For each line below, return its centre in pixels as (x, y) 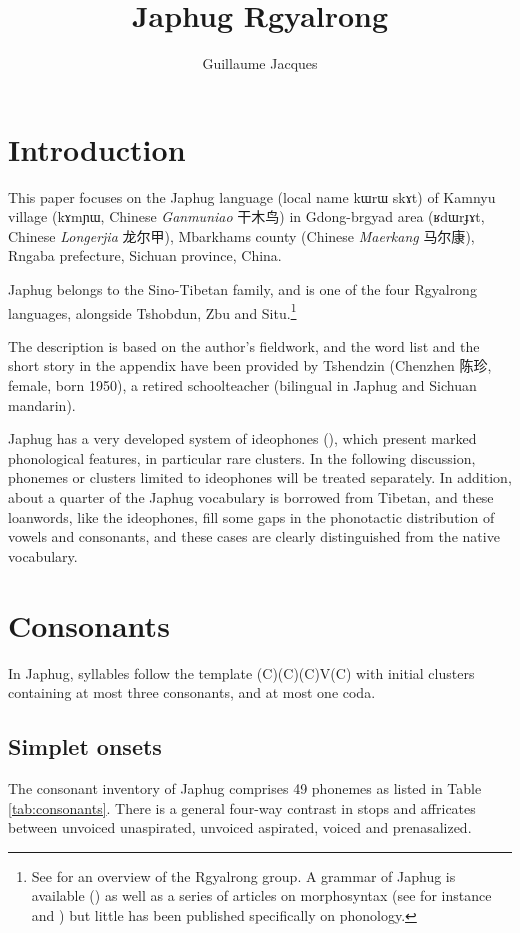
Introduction (97, 148)
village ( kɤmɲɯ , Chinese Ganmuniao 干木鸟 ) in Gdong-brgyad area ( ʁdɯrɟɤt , (246, 216)
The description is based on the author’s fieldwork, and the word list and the (244, 345)
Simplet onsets (85, 746)
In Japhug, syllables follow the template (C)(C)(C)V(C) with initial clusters (241, 672)
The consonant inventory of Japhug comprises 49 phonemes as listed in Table (245, 787)
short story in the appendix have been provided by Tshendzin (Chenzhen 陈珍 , (250, 365)
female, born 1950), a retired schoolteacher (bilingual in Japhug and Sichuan (242, 385)
